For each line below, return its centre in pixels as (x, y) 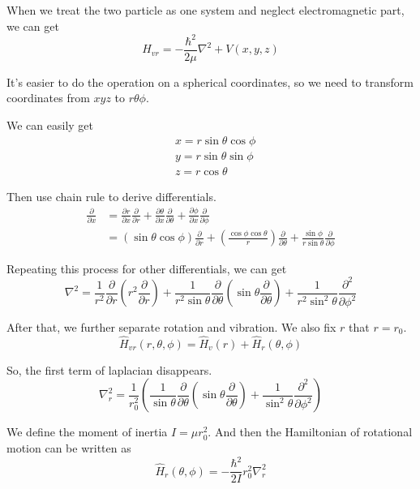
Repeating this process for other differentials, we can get (147, 268)
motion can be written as (69, 448)
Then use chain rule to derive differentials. (111, 196)
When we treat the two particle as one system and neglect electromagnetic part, (206, 10)
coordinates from (48, 98)
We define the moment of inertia (87, 432)
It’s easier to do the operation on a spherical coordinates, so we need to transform (210, 81)
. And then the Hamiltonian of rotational (310, 432)
